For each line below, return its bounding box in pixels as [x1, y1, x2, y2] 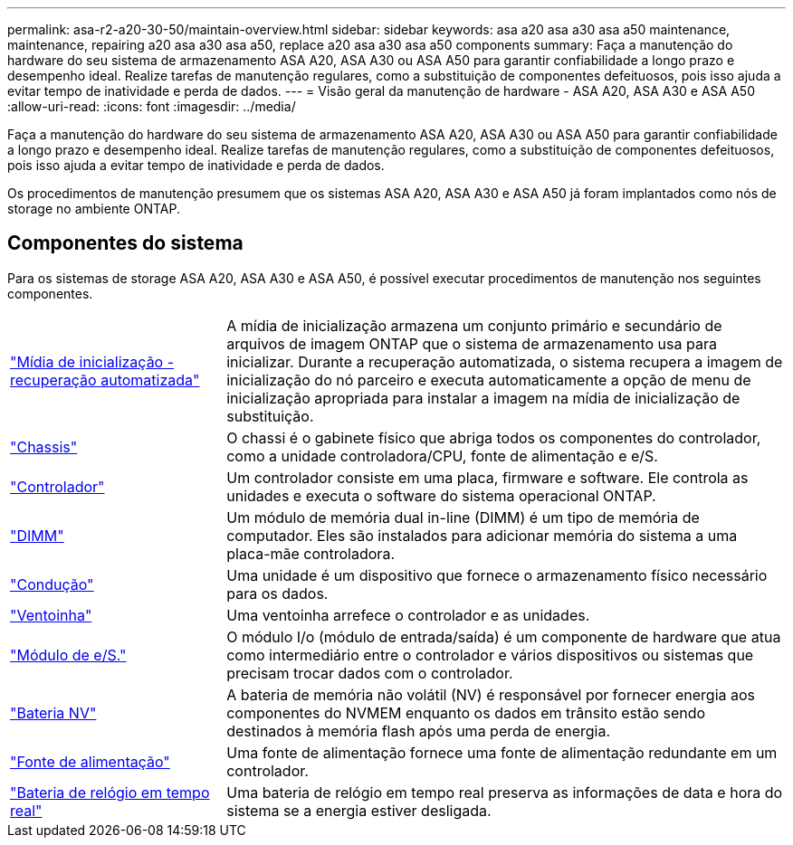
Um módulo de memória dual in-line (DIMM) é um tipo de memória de [226, 508, 700, 527]
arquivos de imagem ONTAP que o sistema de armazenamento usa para [226, 334, 717, 353]
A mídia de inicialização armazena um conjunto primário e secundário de [226, 316, 722, 335]
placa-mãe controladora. [226, 544, 395, 563]
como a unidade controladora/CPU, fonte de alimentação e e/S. [226, 446, 658, 465]
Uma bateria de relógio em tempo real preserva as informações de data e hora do [226, 783, 783, 802]
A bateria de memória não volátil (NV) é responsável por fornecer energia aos [226, 685, 756, 704]
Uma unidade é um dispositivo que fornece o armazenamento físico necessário [226, 565, 768, 584]
